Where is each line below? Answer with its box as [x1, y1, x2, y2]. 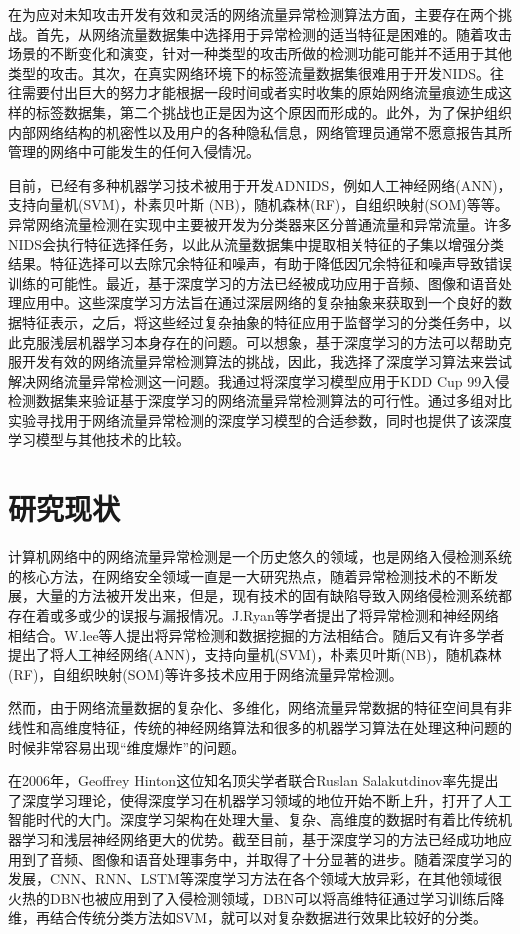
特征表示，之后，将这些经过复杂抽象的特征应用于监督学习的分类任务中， [21, 311, 498, 332]
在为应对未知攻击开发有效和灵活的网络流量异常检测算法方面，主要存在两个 [8, 4, 498, 24]
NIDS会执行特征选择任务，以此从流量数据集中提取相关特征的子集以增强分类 [8, 233, 505, 254]
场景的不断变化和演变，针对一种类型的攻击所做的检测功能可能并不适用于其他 [8, 43, 512, 64]
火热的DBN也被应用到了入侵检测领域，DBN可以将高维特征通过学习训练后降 [8, 887, 505, 908]
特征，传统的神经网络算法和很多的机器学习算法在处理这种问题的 [91, 716, 512, 737]
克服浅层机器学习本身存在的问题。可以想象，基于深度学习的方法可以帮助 [21, 331, 498, 352]
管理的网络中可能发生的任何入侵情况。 [8, 141, 260, 162]
